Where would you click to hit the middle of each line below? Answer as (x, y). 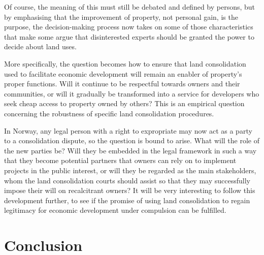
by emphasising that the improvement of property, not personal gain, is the (121, 17)
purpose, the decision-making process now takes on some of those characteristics (129, 27)
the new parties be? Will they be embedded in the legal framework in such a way (130, 150)
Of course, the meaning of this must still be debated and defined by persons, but (130, 7)
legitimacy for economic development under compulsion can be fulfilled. (115, 210)
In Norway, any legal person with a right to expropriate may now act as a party (128, 130)
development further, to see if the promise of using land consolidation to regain (127, 200)
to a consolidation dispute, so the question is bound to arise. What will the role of (132, 140)
